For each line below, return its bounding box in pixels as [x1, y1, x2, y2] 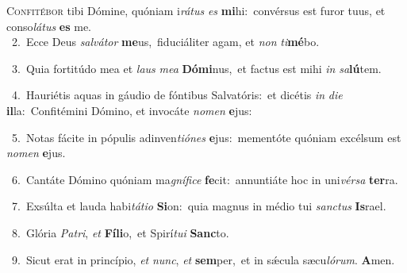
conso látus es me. [6, 17, 92, 34]
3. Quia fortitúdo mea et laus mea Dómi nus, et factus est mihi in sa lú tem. [11, 60, 382, 76]
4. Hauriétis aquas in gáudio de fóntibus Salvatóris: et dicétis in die [11, 87, 343, 103]
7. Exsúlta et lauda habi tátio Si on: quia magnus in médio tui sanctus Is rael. [11, 198, 386, 214]
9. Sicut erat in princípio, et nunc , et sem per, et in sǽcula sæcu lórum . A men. [11, 251, 395, 267]
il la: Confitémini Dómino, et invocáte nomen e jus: [6, 102, 252, 118]
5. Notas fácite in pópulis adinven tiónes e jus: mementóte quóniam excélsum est [11, 129, 401, 145]
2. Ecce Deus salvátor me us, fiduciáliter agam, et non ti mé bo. [11, 33, 320, 50]
